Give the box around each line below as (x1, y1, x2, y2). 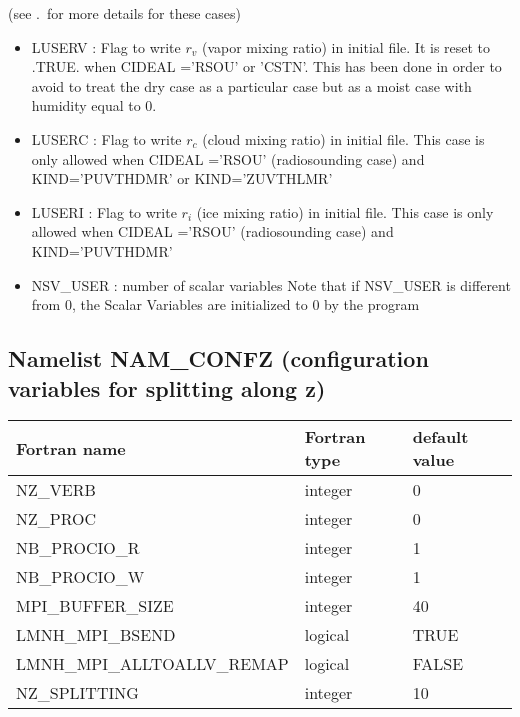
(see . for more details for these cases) (8, 3, 242, 23)
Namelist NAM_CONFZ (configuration (8, 343, 429, 374)
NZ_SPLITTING (16, 681, 139, 705)
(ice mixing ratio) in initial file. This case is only (196, 201, 494, 222)
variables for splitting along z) (8, 372, 326, 403)
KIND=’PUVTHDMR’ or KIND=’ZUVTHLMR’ (31, 168, 333, 189)
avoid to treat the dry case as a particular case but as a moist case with (31, 75, 472, 96)
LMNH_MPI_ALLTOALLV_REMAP (16, 652, 289, 676)
